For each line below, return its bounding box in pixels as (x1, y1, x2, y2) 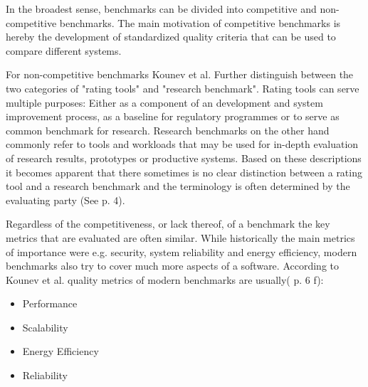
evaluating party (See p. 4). (6, 192, 125, 207)
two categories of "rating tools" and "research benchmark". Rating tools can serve (6, 80, 359, 95)
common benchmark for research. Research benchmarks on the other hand (6, 122, 330, 137)
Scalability (22, 319, 68, 334)
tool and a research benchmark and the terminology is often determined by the (6, 179, 350, 193)
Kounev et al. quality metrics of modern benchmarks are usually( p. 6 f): (6, 272, 324, 287)
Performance (22, 296, 78, 311)
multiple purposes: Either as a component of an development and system (6, 95, 323, 110)
